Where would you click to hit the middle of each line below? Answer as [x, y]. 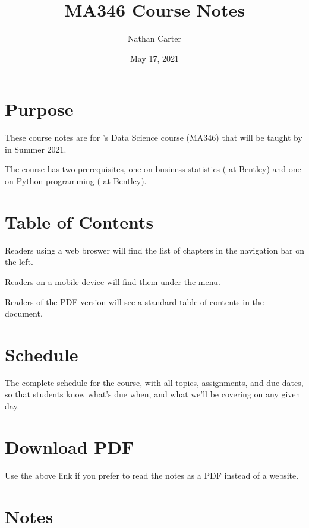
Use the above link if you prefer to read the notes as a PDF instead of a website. [152, 475]
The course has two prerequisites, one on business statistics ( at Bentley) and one [153, 169]
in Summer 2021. [36, 149]
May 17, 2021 [154, 58]
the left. [19, 262]
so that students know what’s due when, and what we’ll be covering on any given [153, 394]
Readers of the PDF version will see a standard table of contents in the [135, 301]
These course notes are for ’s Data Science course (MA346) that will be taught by [154, 137]
